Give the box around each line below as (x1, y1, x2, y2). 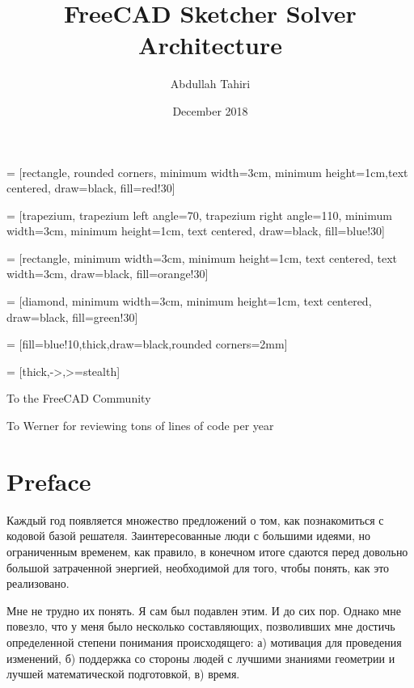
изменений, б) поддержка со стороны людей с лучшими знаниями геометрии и (6, 649, 395, 666)
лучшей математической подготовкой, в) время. (6, 665, 240, 682)
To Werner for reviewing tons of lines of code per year (6, 417, 274, 434)
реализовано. (6, 575, 70, 592)
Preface (6, 464, 91, 497)
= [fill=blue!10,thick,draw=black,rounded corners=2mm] (6, 336, 288, 352)
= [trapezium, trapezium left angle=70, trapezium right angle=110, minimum (6, 206, 392, 223)
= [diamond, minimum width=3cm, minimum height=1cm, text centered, (6, 293, 372, 310)
